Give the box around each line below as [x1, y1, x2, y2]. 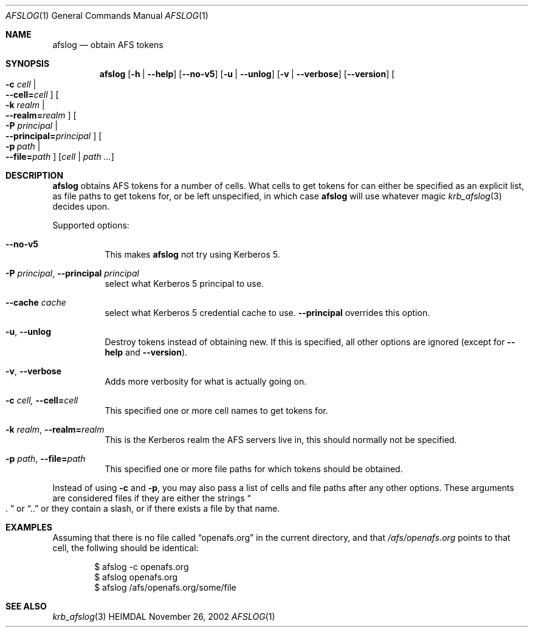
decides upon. [52, 201, 110, 211]
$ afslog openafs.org [94, 572, 178, 582]
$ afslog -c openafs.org [94, 562, 189, 572]
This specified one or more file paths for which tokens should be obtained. [105, 464, 403, 474]
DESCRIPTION [5, 170, 64, 180]
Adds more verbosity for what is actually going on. [105, 376, 307, 386]
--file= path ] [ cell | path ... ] [5, 151, 114, 162]
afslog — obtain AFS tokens [52, 39, 163, 50]
